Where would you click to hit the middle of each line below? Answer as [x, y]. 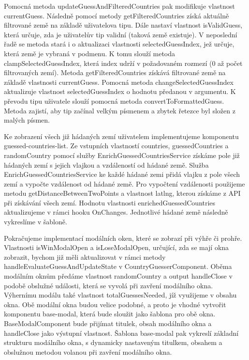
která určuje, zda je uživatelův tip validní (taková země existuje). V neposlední [121, 34]
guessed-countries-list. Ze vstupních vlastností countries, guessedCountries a [116, 146]
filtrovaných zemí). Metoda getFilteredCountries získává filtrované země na [115, 72]
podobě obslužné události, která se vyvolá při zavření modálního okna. [109, 285]
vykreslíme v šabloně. [36, 222]
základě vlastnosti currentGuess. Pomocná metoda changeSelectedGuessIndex [119, 82]
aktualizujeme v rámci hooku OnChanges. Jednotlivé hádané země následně [116, 212]
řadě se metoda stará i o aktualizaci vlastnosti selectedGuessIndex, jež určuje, [119, 44]
